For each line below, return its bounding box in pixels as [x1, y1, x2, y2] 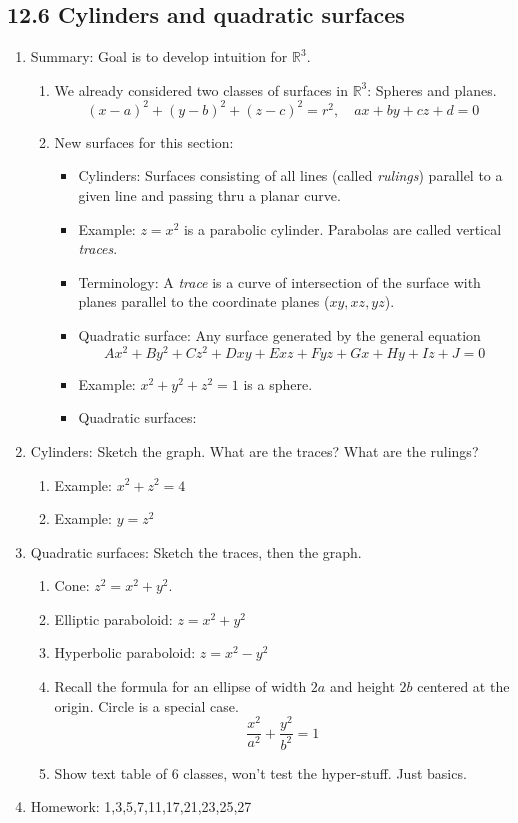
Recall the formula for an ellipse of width [54, 676, 307, 697]
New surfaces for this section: [54, 131, 234, 152]
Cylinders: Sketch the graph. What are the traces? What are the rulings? [30, 440, 479, 461]
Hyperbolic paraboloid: [54, 642, 196, 663]
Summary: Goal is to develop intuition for [30, 46, 288, 67]
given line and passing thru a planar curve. [78, 185, 341, 206]
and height [329, 676, 395, 697]
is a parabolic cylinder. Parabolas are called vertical [183, 218, 502, 239]
